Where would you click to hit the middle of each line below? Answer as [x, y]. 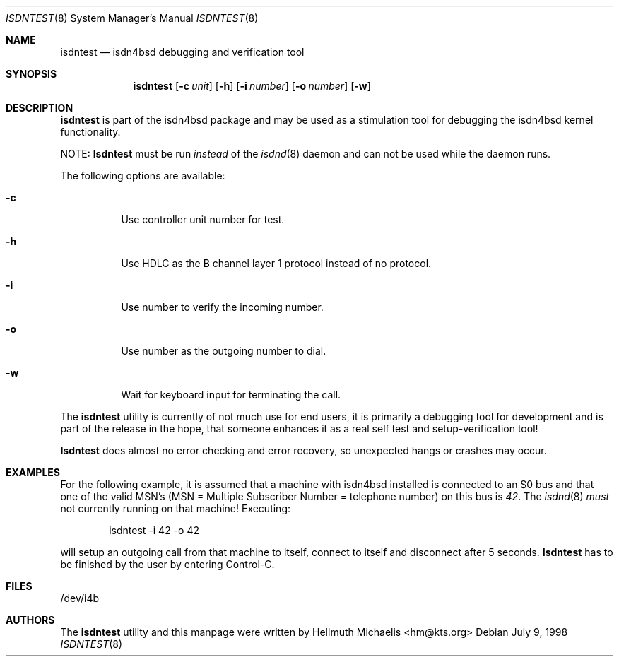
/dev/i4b [80, 598]
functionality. [90, 132]
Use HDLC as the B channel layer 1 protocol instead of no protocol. [276, 263]
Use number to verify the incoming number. [222, 307]
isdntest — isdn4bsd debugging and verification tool [182, 52]
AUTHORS [30, 620]
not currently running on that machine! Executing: [176, 508]
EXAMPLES [33, 472]
